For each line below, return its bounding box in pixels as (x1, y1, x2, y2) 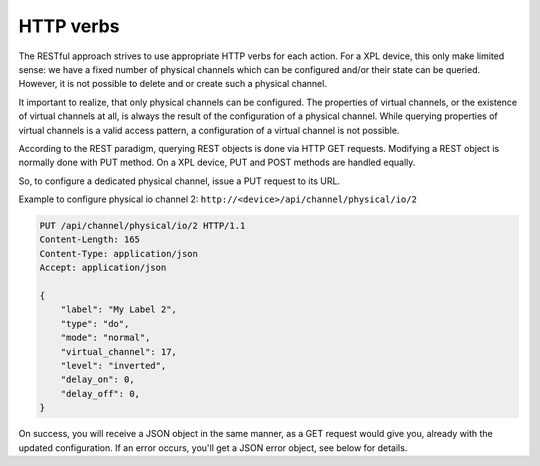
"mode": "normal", (60, 332, 151, 344)
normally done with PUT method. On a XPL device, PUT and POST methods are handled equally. (18, 156, 416, 169)
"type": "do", (60, 318, 130, 329)
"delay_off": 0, (60, 388, 140, 399)
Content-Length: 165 (39, 234, 140, 245)
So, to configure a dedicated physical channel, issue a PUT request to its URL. (18, 175, 340, 187)
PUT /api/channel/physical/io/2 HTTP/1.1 (39, 220, 246, 232)
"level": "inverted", (60, 360, 167, 371)
